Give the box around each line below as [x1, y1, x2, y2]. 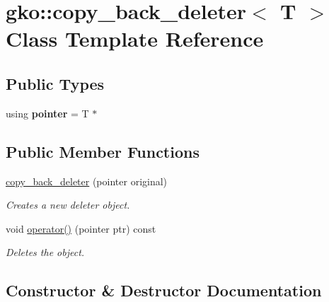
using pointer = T [6, 105, 89, 120]
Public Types [6, 72, 105, 94]
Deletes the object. [6, 245, 85, 260]
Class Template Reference [6, 24, 264, 53]
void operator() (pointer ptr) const [6, 221, 156, 236]
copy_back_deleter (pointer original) [6, 173, 168, 188]
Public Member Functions [6, 140, 200, 162]
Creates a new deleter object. [6, 197, 130, 212]
